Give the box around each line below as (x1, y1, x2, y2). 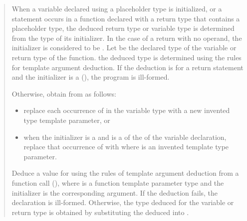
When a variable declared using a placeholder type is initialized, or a (11, 3, 222, 13)
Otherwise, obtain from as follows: (11, 88, 116, 99)
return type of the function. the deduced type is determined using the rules (11, 52, 242, 62)
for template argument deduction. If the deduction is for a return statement (11, 62, 244, 72)
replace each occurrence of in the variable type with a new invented (23, 105, 230, 115)
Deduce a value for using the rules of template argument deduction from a (11, 168, 239, 178)
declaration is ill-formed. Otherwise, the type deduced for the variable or (11, 197, 234, 208)
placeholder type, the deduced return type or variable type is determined (11, 23, 235, 33)
